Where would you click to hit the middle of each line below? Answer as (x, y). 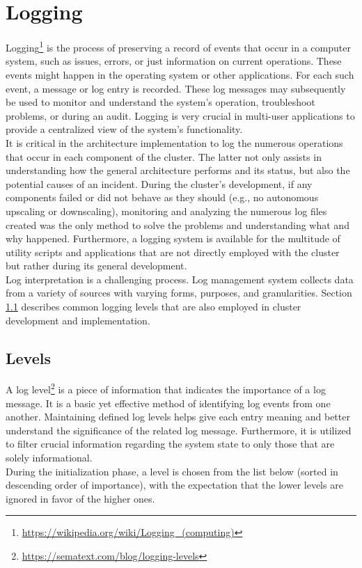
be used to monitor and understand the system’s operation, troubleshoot (160, 102)
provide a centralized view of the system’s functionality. (124, 129)
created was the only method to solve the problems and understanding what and (178, 224)
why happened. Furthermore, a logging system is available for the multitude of (173, 238)
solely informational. (49, 458)
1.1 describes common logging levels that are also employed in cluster (154, 307)
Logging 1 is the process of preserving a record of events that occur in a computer (178, 46)
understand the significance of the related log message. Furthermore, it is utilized (179, 430)
